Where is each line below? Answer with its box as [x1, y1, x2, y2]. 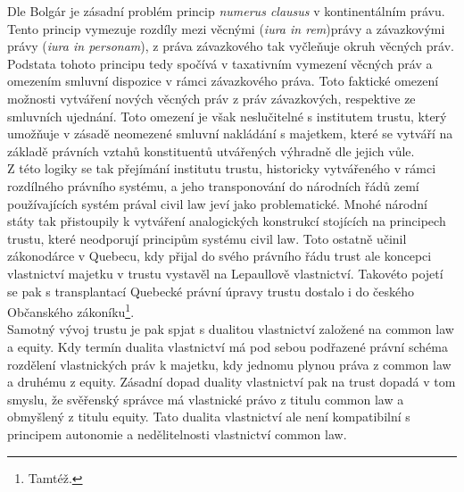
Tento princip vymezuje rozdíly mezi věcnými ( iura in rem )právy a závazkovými [7, 19, 445, 38]
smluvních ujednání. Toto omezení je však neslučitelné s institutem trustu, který [7, 106, 447, 125]
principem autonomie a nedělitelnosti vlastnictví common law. [7, 424, 347, 443]
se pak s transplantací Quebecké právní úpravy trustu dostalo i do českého [7, 281, 415, 300]
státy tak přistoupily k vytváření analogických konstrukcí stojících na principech [7, 212, 446, 230]
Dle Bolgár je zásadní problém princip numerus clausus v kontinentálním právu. [7, 2, 445, 20]
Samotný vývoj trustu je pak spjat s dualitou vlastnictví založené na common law [7, 320, 454, 338]
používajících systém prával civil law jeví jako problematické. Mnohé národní [7, 194, 427, 213]
